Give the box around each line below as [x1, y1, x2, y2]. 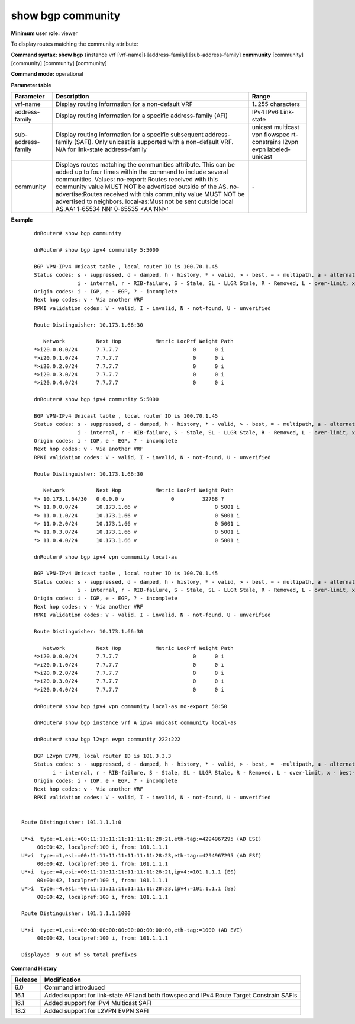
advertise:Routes [55, 190, 103, 198]
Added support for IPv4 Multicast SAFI [44, 999, 152, 1007]
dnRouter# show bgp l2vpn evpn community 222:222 [33, 736, 180, 743]
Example [11, 216, 33, 223]
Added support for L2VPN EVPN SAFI [44, 1007, 149, 1015]
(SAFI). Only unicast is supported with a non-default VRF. [74, 137, 234, 146]
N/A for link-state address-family [55, 145, 147, 153]
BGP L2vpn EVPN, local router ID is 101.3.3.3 [33, 753, 172, 759]
